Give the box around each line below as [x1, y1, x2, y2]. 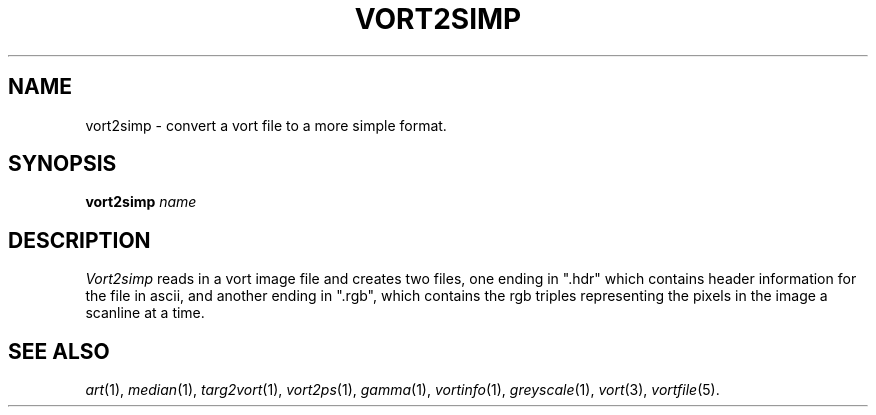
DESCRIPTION [8, 227, 151, 253]
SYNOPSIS [8, 151, 117, 177]
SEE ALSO [8, 338, 110, 364]
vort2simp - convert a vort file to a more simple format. [85, 116, 447, 134]
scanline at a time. [85, 304, 205, 322]
